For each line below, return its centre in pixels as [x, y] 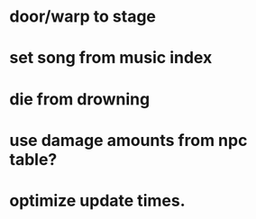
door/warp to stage [82, 17]
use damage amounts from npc [128, 140]
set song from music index [111, 58]
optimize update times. [97, 201]
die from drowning [80, 99]
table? [33, 159]
